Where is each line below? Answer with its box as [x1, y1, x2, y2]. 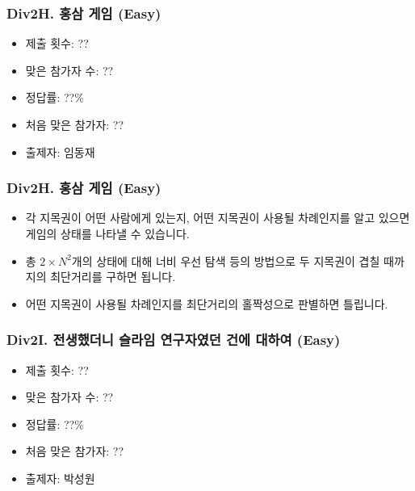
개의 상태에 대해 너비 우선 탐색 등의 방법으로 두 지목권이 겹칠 [71, 252, 380, 269]
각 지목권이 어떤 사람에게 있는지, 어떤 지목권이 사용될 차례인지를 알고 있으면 [25, 209, 410, 226]
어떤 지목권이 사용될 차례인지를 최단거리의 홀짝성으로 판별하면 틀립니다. [25, 295, 388, 312]
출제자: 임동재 [25, 143, 95, 160]
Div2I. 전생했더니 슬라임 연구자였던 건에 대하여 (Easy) [6, 329, 341, 350]
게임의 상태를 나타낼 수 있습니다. [25, 225, 190, 241]
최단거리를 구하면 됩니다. [50, 268, 176, 285]
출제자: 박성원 [25, 469, 95, 486]
